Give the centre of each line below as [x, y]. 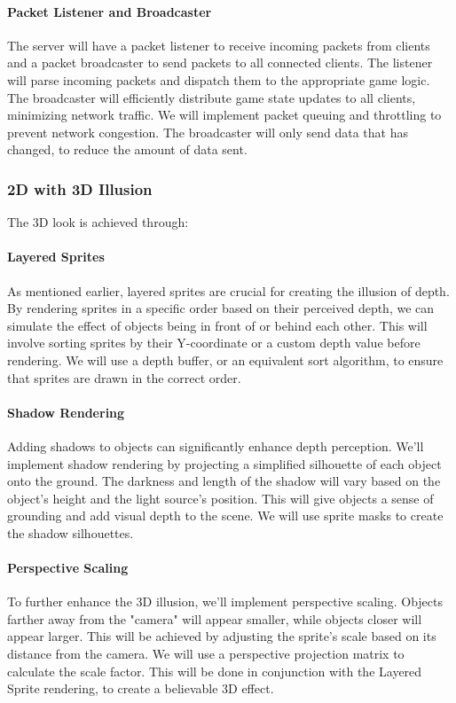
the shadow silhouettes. [71, 532]
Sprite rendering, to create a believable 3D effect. [141, 688]
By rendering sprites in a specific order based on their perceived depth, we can [221, 308]
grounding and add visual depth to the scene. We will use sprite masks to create [225, 516]
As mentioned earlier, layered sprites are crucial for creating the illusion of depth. [228, 290]
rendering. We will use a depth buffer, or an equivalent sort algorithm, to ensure [225, 359]
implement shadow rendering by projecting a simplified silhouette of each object [224, 463]
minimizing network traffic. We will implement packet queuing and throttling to [224, 115]
